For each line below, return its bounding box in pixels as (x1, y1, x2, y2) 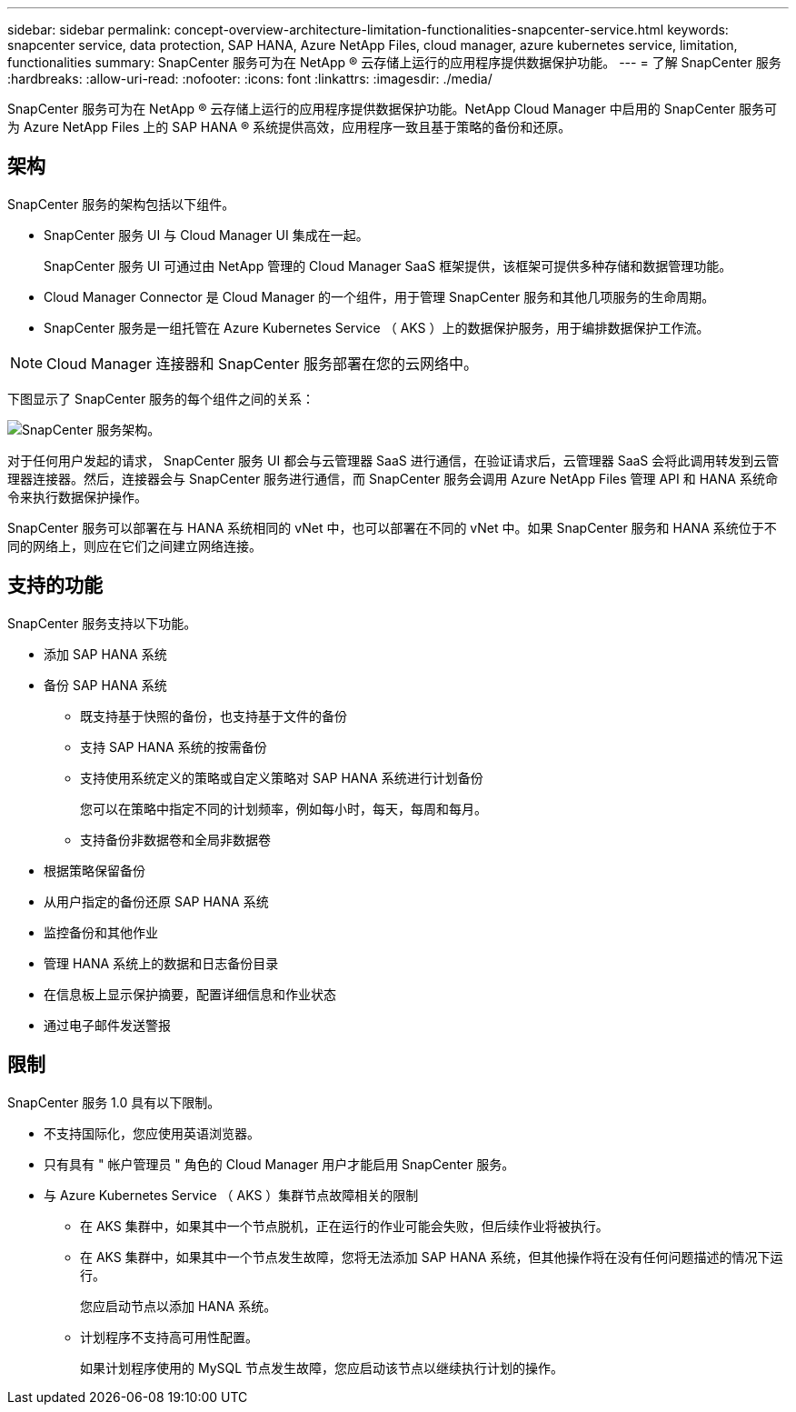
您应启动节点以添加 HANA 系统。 (80, 1297, 277, 1314)
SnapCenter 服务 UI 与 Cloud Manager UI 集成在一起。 (44, 226, 369, 243)
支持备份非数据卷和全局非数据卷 (80, 831, 271, 847)
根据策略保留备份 (44, 862, 145, 878)
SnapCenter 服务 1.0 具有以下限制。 (7, 1094, 221, 1110)
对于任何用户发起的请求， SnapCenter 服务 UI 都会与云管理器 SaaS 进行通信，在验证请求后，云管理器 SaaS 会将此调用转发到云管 (7, 452, 780, 468)
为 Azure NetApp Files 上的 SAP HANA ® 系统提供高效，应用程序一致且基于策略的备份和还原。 (7, 119, 572, 135)
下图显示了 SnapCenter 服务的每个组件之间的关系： (7, 390, 315, 406)
